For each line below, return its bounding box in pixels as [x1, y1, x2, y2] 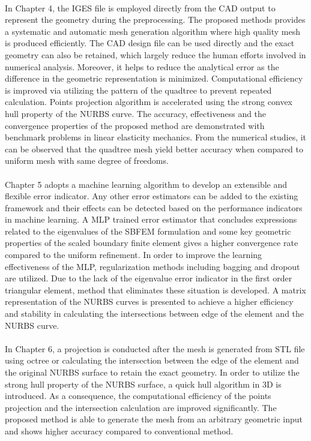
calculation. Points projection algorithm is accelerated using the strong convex [5, 95, 292, 108]
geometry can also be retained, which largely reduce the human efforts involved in [5, 48, 306, 61]
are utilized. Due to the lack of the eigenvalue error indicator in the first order [5, 272, 292, 284]
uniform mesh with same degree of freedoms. [5, 154, 169, 167]
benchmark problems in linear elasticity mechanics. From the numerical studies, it [5, 131, 307, 143]
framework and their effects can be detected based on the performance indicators [5, 201, 303, 214]
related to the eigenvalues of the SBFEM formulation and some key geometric [5, 224, 291, 237]
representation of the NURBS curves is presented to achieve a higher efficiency [5, 295, 294, 308]
